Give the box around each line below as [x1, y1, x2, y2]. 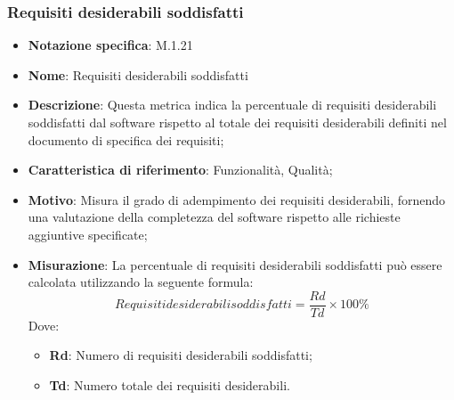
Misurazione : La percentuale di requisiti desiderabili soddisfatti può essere [28, 255, 442, 273]
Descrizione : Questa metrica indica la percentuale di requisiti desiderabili [28, 95, 437, 114]
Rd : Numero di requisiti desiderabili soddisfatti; [49, 346, 312, 364]
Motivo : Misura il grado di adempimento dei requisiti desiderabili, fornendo [28, 190, 446, 208]
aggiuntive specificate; [28, 224, 148, 243]
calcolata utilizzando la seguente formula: [28, 273, 254, 291]
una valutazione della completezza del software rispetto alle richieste [28, 208, 401, 226]
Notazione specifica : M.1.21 [28, 36, 193, 54]
